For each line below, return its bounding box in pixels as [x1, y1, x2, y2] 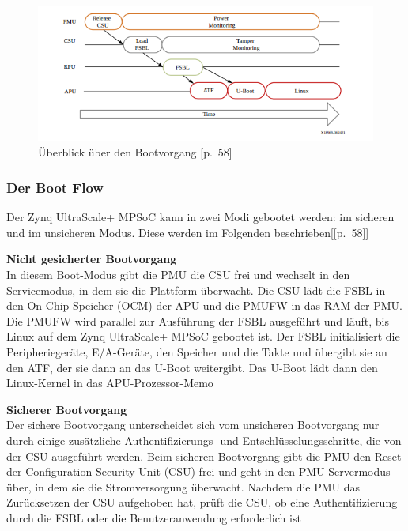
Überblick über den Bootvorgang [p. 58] [38, 144, 232, 160]
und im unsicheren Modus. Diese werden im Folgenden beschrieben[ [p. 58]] [6, 224, 369, 240]
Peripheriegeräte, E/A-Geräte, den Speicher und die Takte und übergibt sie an [6, 344, 387, 360]
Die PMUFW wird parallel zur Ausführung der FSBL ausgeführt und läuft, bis [6, 312, 389, 329]
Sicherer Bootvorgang [6, 401, 127, 417]
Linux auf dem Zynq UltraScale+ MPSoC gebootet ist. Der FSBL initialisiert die [6, 328, 400, 345]
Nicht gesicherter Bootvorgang [6, 250, 177, 267]
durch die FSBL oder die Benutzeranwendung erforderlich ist [6, 509, 301, 525]
